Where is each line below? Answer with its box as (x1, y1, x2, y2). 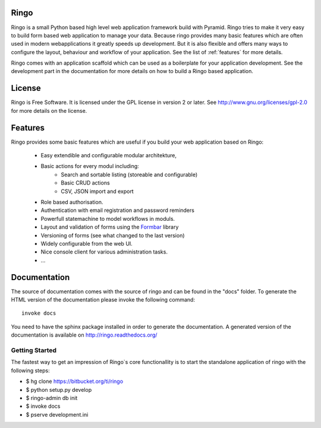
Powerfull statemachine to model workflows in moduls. (40, 215, 175, 222)
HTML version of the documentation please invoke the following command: (11, 296, 196, 303)
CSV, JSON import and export (61, 188, 134, 195)
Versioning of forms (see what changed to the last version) (40, 232, 185, 239)
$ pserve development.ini (26, 411, 89, 418)
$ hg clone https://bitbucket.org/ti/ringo (26, 378, 124, 385)
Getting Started (11, 346, 56, 354)
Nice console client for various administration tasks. (40, 248, 168, 255)
